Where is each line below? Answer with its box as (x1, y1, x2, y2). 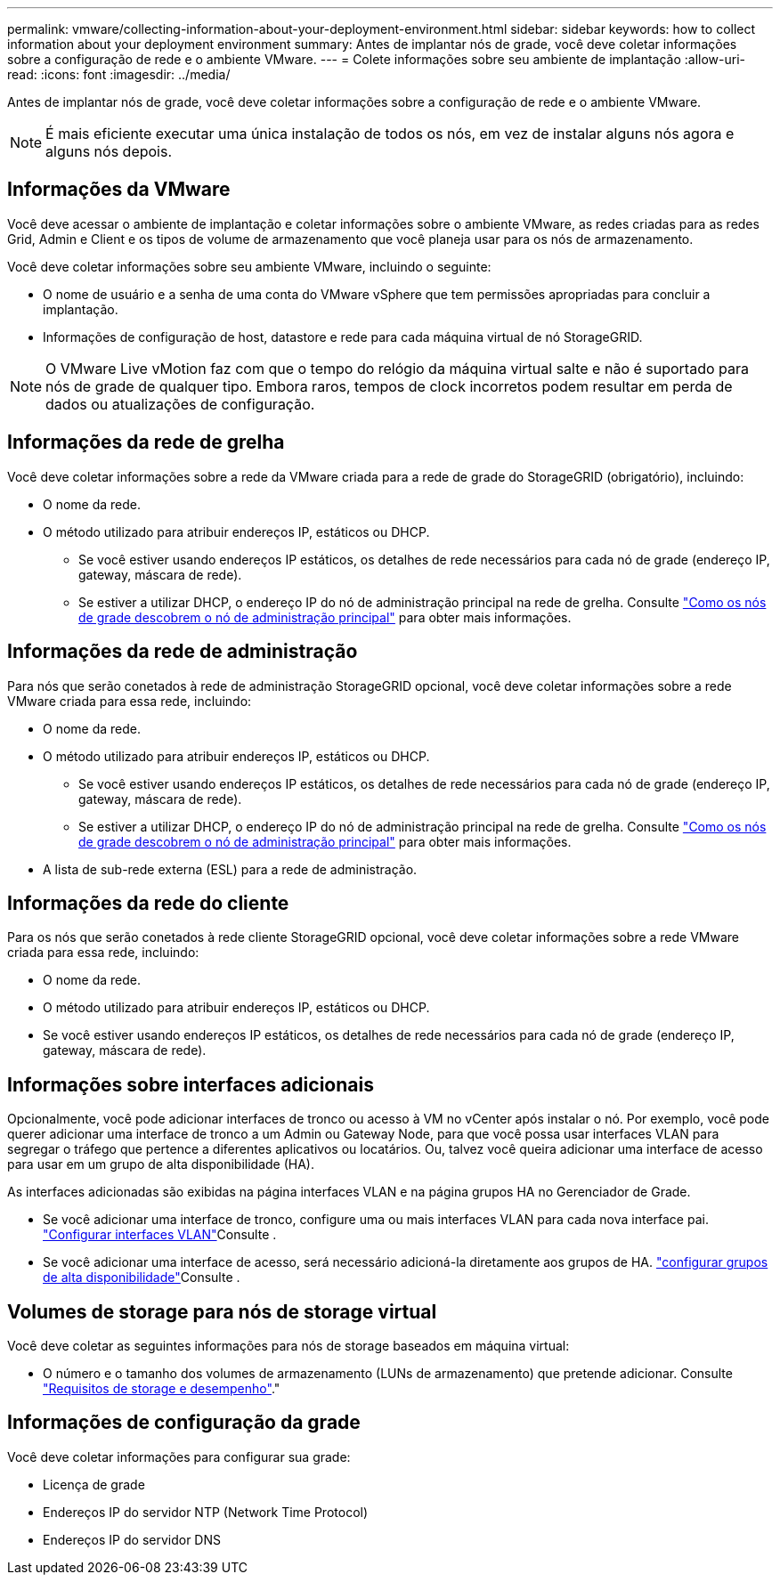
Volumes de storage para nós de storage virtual (7, 1300, 437, 1323)
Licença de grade (43, 1476, 145, 1492)
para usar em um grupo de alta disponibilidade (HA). (7, 1156, 314, 1172)
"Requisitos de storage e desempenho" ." (43, 1381, 280, 1397)
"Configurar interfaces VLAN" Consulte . (43, 1227, 277, 1243)
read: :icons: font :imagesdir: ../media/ (7, 67, 231, 82)
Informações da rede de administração (7, 640, 358, 663)
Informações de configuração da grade (7, 1411, 361, 1434)
